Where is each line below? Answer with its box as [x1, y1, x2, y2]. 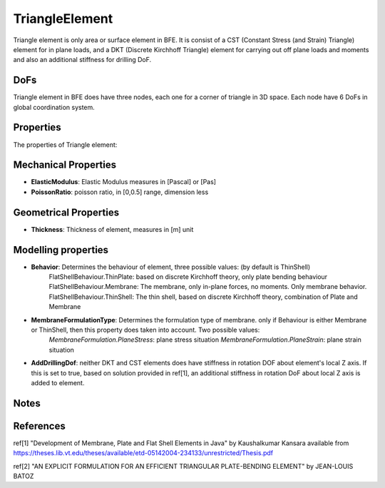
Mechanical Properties [13, 159, 117, 171]
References [13, 420, 66, 432]
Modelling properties [13, 243, 109, 256]
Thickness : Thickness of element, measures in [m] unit [31, 225, 194, 233]
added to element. [31, 378, 85, 387]
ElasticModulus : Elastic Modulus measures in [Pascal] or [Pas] [31, 178, 217, 186]
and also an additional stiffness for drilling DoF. [13, 56, 152, 64]
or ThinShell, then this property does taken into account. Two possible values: [31, 325, 260, 334]
